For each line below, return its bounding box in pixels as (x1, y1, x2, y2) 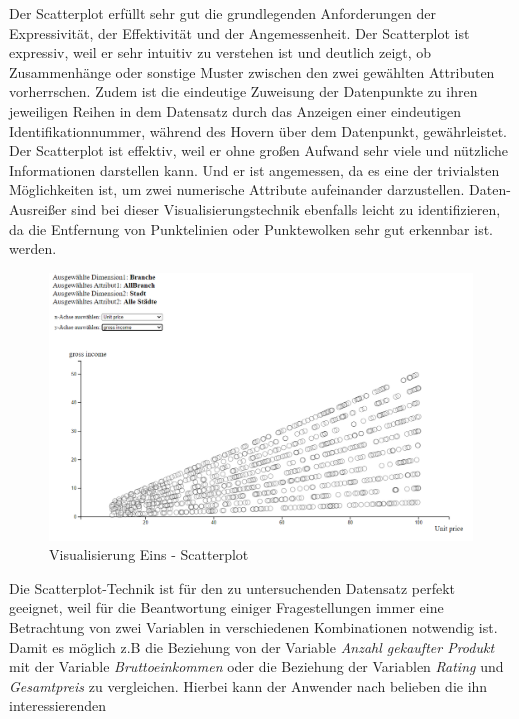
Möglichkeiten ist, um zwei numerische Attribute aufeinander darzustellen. (9, 179, 465, 200)
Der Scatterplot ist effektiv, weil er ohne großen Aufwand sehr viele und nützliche (9, 140, 509, 161)
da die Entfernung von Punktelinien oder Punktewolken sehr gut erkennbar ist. (9, 218, 494, 239)
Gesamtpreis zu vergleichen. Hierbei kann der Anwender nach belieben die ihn (9, 675, 488, 696)
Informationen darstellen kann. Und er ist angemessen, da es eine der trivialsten (9, 159, 500, 180)
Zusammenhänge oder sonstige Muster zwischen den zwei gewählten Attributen (9, 61, 495, 82)
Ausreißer (9, 198, 67, 219)
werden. (9, 238, 57, 259)
